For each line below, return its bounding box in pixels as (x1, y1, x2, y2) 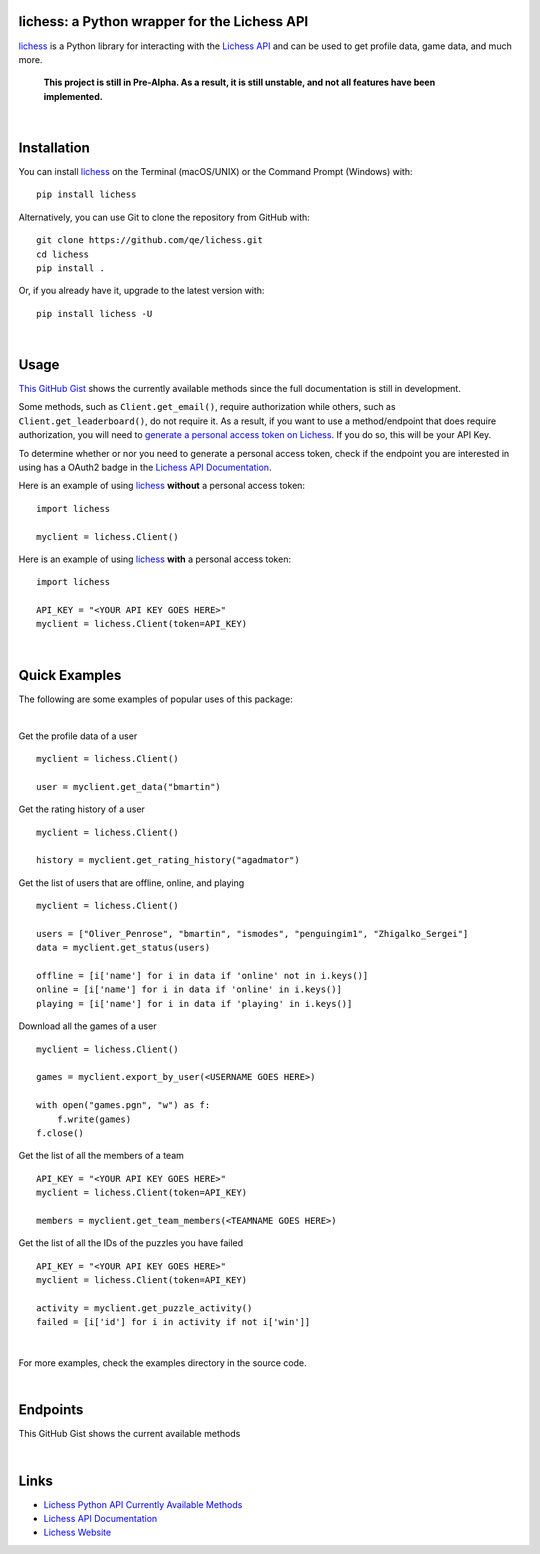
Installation (18, 139, 90, 156)
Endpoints (18, 1401, 84, 1419)
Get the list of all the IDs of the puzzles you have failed (18, 1237, 244, 1249)
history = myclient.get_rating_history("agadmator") (36, 855, 300, 866)
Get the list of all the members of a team (18, 1150, 185, 1162)
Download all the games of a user (18, 1020, 157, 1032)
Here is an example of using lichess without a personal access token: (18, 480, 305, 492)
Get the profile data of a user (18, 730, 138, 742)
